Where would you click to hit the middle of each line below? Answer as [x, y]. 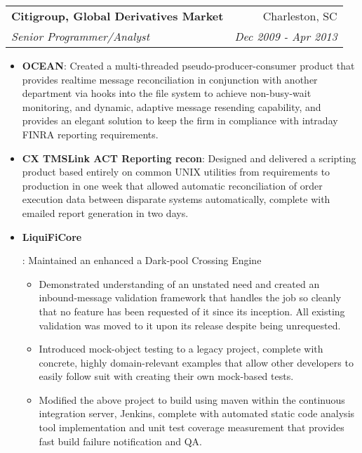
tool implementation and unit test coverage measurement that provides [192, 427]
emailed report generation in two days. [105, 212]
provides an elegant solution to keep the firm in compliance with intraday [180, 120]
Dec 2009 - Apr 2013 [286, 36]
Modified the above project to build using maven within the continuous [192, 399]
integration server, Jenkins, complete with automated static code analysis [197, 413]
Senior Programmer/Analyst [80, 36]
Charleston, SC [300, 16]
